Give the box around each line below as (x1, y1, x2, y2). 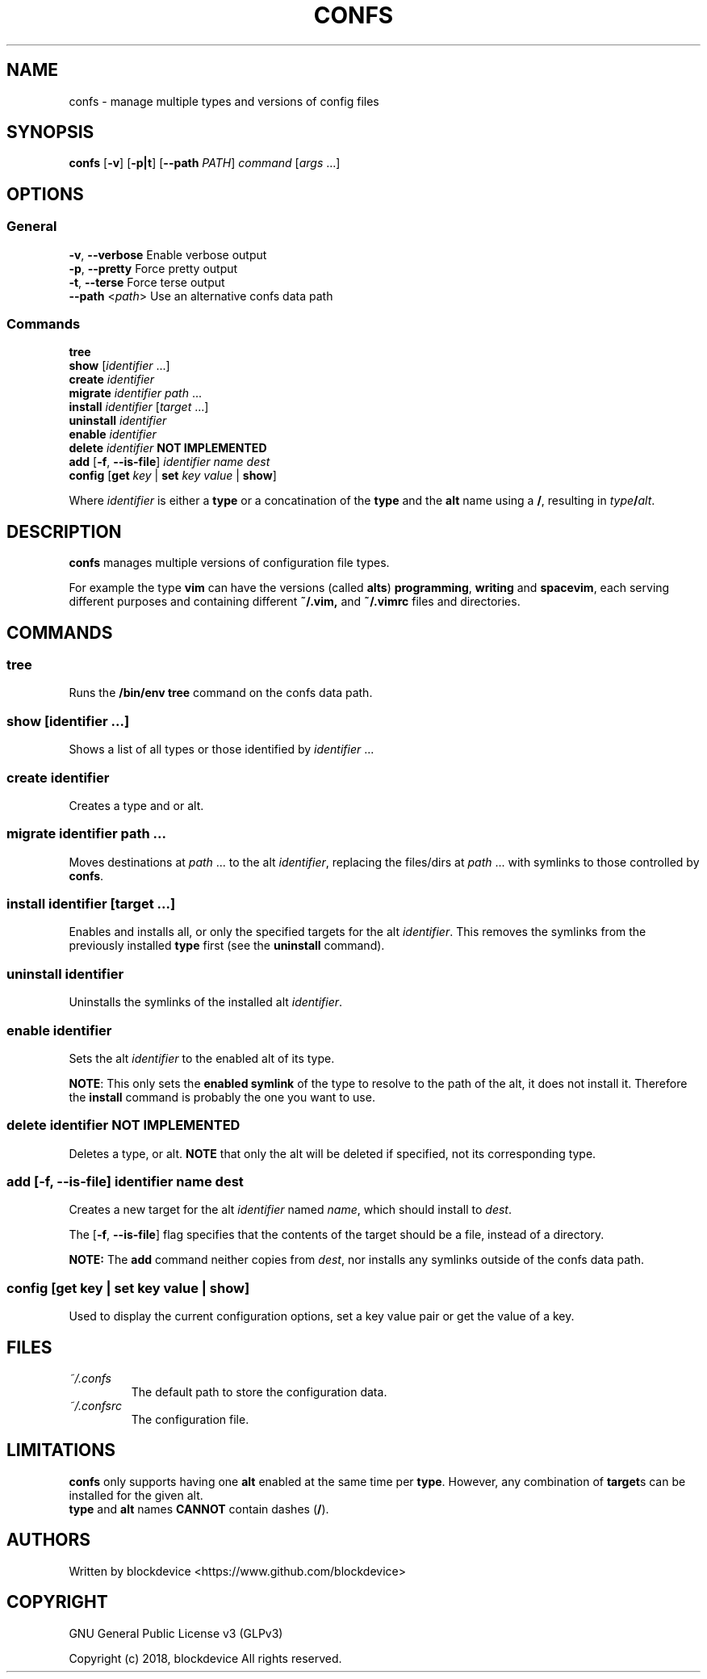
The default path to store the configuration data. (131, 1385, 387, 1400)
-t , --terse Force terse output (69, 275, 225, 289)
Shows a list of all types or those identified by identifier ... (69, 742, 374, 757)
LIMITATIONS (6, 1440, 116, 1461)
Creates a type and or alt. (69, 798, 204, 812)
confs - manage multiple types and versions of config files (69, 94, 379, 108)
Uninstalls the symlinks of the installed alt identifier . (69, 995, 343, 1009)
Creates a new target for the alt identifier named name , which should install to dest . (69, 1203, 512, 1217)
